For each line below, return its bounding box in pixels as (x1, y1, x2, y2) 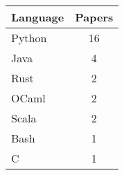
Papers (75, 9, 114, 25)
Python (11, 30, 47, 46)
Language (11, 9, 64, 25)
